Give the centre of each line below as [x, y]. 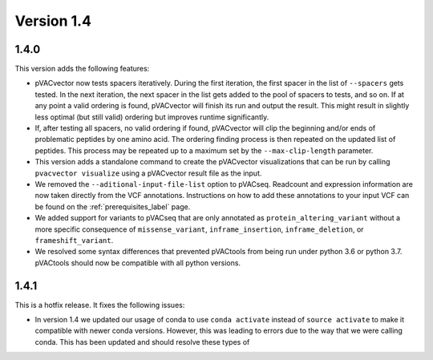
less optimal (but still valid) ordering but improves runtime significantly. [152, 117]
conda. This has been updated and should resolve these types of [142, 342]
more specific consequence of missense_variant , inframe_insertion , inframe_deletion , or [199, 229]
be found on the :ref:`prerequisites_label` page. [113, 206]
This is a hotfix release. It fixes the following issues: [100, 305]
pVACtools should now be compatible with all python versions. [138, 263]
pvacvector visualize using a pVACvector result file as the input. [148, 173]
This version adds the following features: [82, 69]
